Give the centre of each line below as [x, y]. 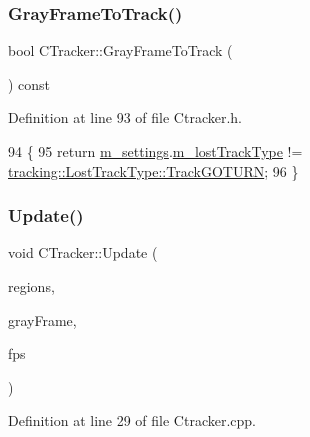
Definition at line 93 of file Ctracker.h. [125, 117]
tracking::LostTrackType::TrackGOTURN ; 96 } [153, 170]
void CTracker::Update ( [83, 252]
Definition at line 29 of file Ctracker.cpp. [132, 420]
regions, [31, 286]
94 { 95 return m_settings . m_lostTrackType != [155, 151]
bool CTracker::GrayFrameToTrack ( [120, 50]
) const [29, 83]
